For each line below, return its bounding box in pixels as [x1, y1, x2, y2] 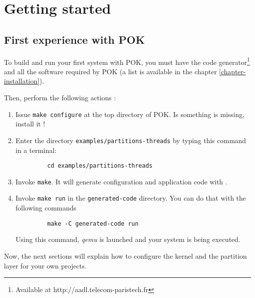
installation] [4, 76, 40, 86]
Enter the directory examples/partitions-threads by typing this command [15, 135, 246, 145]
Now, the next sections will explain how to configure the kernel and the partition [4, 250, 247, 261]
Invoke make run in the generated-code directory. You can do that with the [15, 193, 246, 203]
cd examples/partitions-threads [47, 162, 153, 170]
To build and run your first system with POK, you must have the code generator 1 [4, 55, 250, 67]
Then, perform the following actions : [4, 92, 116, 103]
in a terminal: [15, 145, 57, 155]
